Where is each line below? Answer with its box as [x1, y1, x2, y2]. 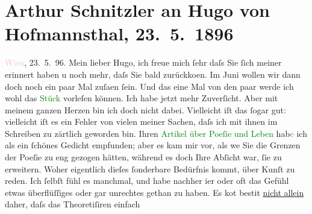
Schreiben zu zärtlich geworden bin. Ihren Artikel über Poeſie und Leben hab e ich [5, 127, 307, 139]
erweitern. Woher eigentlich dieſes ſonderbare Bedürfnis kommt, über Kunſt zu [5, 162, 295, 175]
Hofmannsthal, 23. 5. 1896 [5, 21, 234, 46]
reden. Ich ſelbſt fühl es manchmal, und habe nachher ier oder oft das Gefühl [5, 174, 289, 187]
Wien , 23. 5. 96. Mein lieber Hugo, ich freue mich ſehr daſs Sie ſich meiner [5, 56, 282, 69]
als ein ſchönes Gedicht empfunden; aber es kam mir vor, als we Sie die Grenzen [5, 139, 301, 151]
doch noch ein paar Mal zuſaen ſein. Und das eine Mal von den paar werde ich [5, 80, 294, 92]
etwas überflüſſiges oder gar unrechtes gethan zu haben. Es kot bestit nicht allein [5, 186, 304, 198]
